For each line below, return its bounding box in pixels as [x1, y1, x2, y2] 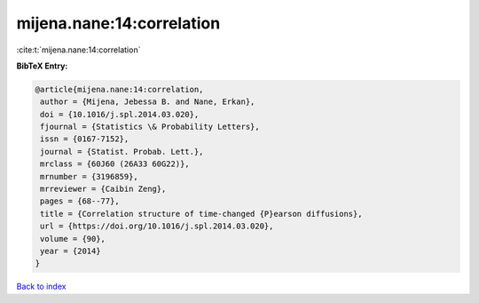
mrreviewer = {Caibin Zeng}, [40, 184, 167, 195]
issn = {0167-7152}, [40, 134, 130, 144]
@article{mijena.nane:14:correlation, [35, 84, 204, 94]
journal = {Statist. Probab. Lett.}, [40, 147, 204, 156]
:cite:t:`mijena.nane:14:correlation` [16, 44, 141, 55]
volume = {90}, [40, 234, 106, 243]
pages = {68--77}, [40, 196, 120, 206]
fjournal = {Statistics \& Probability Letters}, [40, 122, 261, 132]
